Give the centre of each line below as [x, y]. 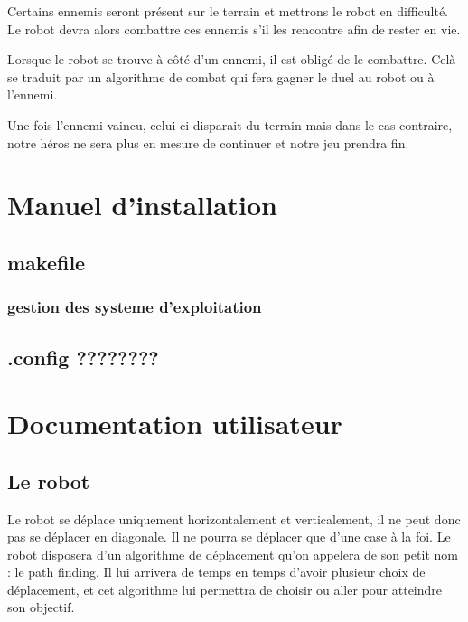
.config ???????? [83, 357]
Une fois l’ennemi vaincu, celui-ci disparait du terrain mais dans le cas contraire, [230, 124]
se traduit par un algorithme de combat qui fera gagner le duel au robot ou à [221, 76]
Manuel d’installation [143, 205]
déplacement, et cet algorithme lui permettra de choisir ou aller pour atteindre [225, 589]
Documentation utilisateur [175, 424]
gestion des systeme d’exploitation [135, 307]
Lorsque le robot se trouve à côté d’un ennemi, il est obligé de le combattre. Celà [232, 59]
